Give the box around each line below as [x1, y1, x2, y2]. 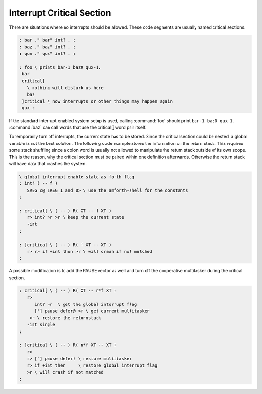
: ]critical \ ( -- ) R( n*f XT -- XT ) [19, 342, 116, 348]
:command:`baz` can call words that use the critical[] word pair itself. [9, 125, 147, 130]
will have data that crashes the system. [9, 161, 87, 166]
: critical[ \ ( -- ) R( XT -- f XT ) [19, 208, 112, 214]
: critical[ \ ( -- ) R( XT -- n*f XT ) [19, 287, 116, 293]
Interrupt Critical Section [9, 7, 111, 18]
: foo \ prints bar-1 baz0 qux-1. [19, 65, 101, 70]
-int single [27, 322, 55, 327]
